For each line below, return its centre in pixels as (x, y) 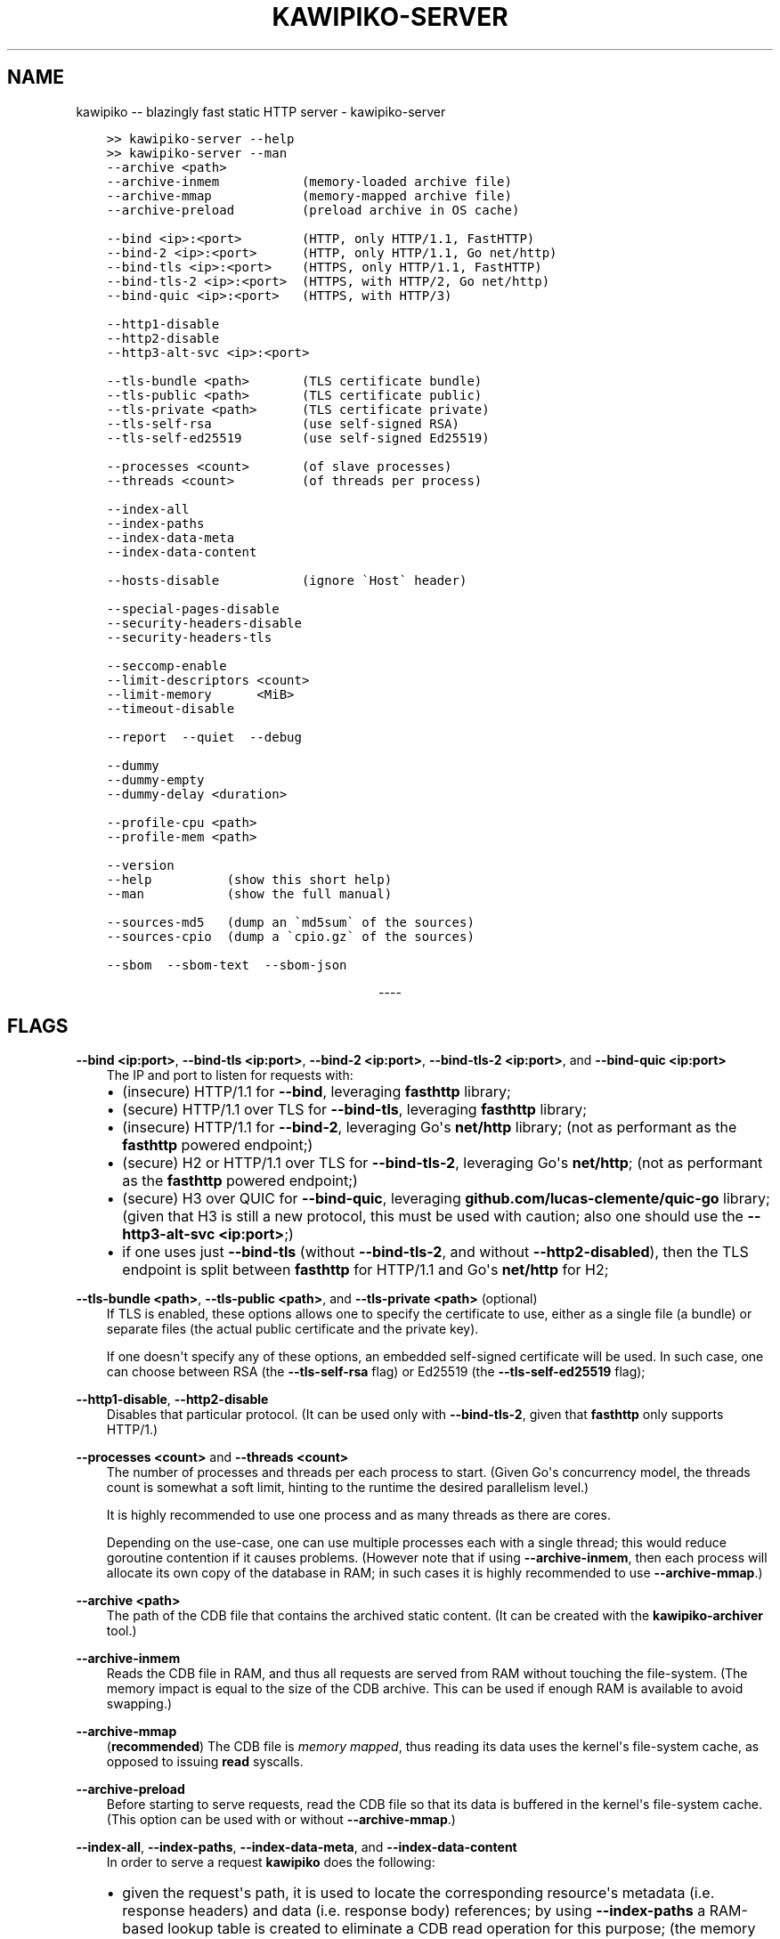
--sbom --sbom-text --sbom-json (227, 965)
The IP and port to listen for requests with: (230, 1075)
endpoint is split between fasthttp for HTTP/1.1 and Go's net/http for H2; (366, 1270)
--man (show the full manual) (249, 893)
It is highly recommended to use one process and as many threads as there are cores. (358, 1515)
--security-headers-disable (204, 623)
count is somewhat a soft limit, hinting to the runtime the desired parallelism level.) (348, 1488)
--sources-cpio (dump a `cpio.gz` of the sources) (290, 936)
